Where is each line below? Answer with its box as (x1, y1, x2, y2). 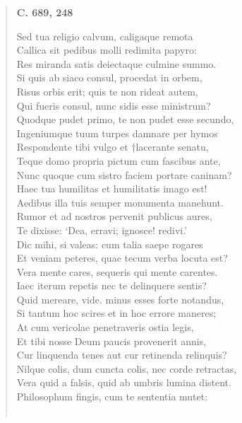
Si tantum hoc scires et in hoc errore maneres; (16, 306, 217, 320)
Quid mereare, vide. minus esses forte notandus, (16, 291, 224, 306)
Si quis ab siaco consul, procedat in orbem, (16, 70, 202, 85)
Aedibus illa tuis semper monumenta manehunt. (16, 195, 224, 209)
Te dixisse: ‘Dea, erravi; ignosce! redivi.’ (16, 222, 188, 237)
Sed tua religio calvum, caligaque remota (16, 28, 193, 43)
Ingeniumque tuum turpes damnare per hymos (16, 125, 218, 140)
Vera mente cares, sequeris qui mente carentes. (16, 264, 218, 279)
